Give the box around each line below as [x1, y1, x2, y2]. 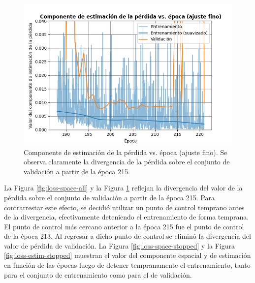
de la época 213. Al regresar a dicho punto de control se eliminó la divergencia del [4, 231, 251, 241]
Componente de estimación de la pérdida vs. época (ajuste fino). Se [24, 147, 227, 157]
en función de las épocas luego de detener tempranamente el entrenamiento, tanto [4, 260, 251, 270]
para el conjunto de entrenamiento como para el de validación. [4, 269, 192, 280]
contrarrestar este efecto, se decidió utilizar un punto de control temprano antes [4, 202, 245, 212]
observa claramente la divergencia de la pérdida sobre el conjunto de [24, 157, 230, 167]
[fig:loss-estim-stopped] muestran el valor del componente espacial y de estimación [4, 250, 251, 260]
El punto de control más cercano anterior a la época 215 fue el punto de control [4, 221, 244, 231]
